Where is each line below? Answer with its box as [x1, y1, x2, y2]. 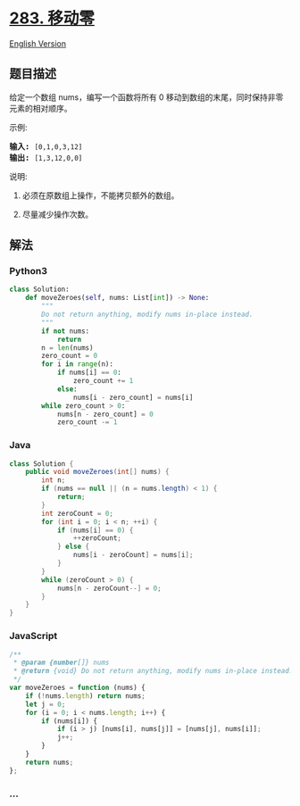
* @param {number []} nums [12, 658, 110, 668]
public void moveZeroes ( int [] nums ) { [25, 468, 170, 477]
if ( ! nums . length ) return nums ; [25, 691, 146, 701]
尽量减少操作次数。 [21, 209, 94, 220]
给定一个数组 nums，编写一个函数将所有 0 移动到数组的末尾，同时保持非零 [9, 91, 284, 103]
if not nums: [41, 327, 90, 336]
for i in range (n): [41, 360, 114, 369]
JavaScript [9, 630, 58, 643]
